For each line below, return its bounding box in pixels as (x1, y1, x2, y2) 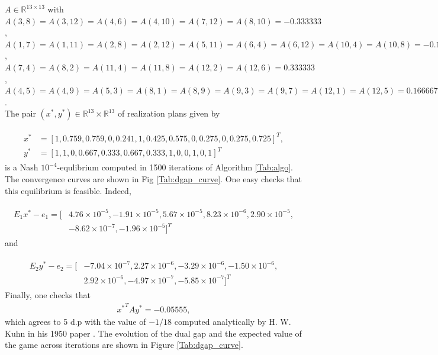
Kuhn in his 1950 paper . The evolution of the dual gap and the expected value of (5, 327, 302, 339)
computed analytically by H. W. (174, 315, 291, 328)
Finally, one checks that (5, 289, 91, 301)
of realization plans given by (117, 107, 220, 120)
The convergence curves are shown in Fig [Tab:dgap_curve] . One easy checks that (5, 173, 302, 185)
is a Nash (5, 161, 38, 173)
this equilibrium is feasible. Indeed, (5, 184, 131, 196)
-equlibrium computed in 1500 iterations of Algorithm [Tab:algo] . (57, 161, 294, 173)
